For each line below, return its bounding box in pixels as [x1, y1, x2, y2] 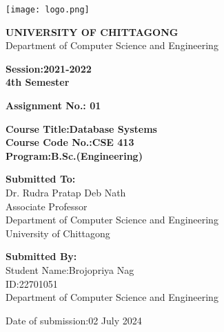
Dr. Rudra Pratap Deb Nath [6, 185, 126, 199]
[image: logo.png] [6, 5, 90, 15]
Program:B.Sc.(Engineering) [6, 148, 143, 163]
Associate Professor [6, 199, 88, 213]
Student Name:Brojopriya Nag [6, 262, 134, 277]
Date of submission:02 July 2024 [6, 313, 142, 327]
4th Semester [6, 75, 70, 89]
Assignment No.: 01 [6, 98, 101, 113]
